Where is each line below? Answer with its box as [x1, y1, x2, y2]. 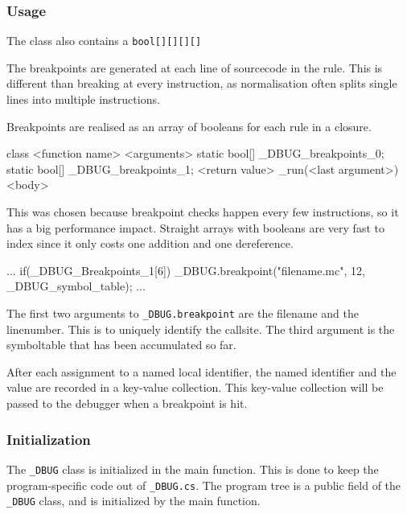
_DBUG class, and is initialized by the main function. [6, 492, 261, 509]
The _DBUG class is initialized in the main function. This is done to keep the [6, 460, 379, 477]
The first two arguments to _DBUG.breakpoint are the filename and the [6, 305, 359, 321]
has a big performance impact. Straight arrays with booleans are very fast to [6, 219, 384, 236]
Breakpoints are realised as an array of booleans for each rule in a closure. [6, 117, 372, 134]
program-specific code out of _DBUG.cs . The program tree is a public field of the [6, 476, 401, 493]
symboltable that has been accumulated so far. [6, 336, 236, 353]
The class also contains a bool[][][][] [6, 32, 202, 49]
